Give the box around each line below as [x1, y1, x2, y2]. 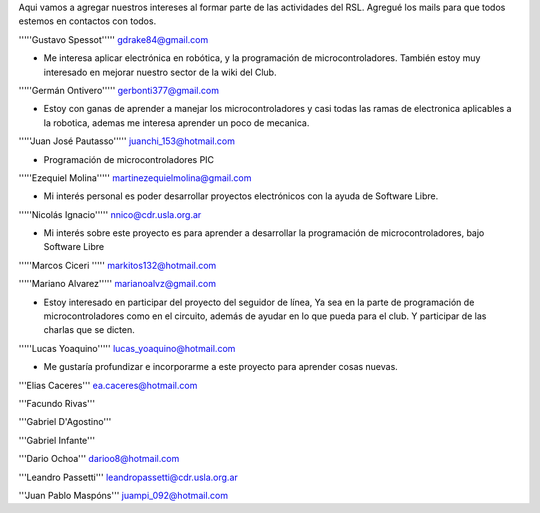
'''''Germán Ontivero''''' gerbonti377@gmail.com [18, 84, 220, 96]
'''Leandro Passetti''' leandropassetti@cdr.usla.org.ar [18, 471, 239, 483]
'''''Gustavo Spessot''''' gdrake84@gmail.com [18, 33, 209, 45]
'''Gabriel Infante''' [18, 434, 95, 446]
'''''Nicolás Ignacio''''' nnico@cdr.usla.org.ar [18, 208, 202, 220]
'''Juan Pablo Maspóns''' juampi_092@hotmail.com [18, 489, 229, 501]
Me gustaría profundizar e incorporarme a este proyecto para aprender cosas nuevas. [43, 361, 399, 373]
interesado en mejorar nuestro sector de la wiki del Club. [43, 66, 277, 78]
